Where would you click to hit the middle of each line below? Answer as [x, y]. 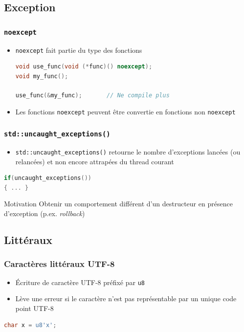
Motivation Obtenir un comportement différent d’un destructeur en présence [118, 204]
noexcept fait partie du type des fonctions [79, 50]
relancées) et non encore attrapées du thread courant [95, 161]
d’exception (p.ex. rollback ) [44, 213]
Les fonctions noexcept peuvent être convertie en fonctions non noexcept [125, 111]
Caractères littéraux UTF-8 [59, 264]
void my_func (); [42, 76]
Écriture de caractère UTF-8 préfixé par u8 [80, 282]
